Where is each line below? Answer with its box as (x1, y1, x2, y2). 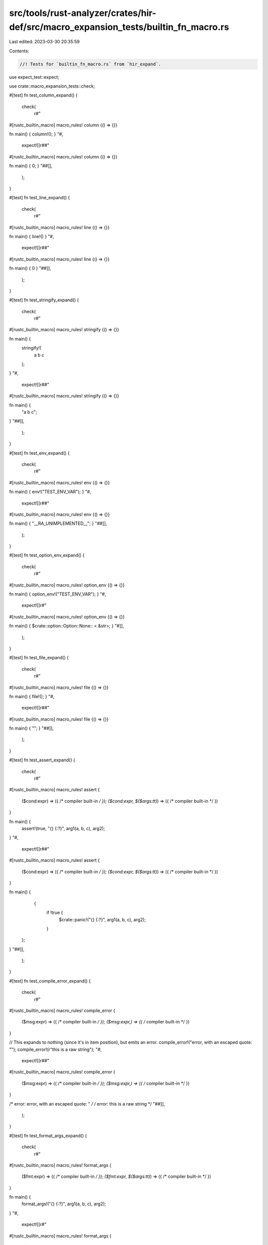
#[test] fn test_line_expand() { (9, 195, 70, 201)
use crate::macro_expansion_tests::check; (9, 83, 95, 89)
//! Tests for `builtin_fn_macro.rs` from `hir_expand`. (19, 61, 161, 67)
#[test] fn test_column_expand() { (9, 92, 78, 98)
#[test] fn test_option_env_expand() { (9, 552, 85, 558)
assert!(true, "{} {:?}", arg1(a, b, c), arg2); (21, 826, 105, 831)
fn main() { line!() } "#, (9, 233, 54, 239)
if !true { (46, 909, 63, 916)
